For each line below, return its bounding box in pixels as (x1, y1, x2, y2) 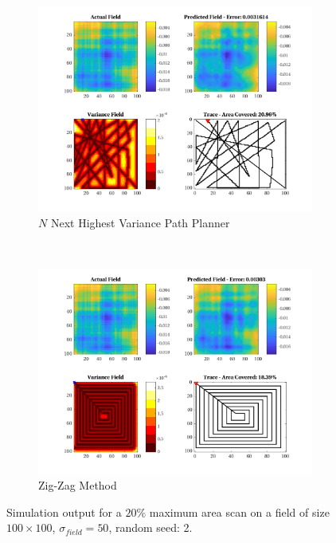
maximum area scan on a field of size (149, 503, 330, 520)
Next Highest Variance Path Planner (50, 214, 230, 230)
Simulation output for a (6, 503, 122, 520)
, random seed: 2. (108, 519, 193, 536)
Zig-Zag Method (38, 477, 117, 494)
